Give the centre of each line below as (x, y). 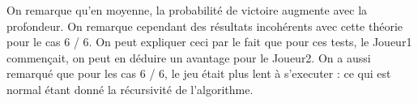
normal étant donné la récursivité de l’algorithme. (130, 89)
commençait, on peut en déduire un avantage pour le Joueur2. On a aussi (189, 57)
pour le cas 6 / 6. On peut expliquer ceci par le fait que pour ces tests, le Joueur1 (209, 42)
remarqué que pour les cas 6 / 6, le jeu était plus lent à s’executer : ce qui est (199, 73)
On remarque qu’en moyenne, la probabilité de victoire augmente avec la (187, 10)
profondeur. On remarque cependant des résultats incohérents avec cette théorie (205, 26)
